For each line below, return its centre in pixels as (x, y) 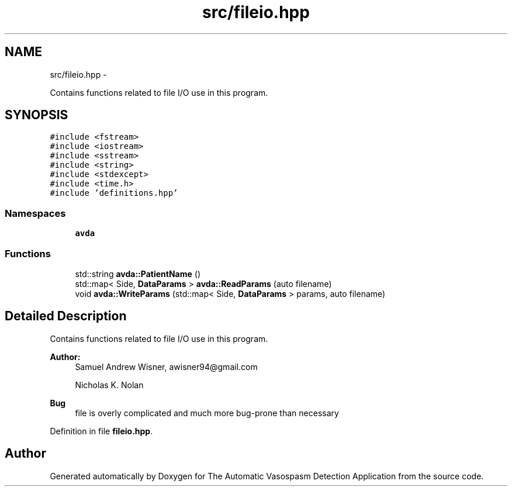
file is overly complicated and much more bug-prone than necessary (207, 413)
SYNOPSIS (37, 115)
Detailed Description (66, 316)
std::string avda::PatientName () (138, 274)
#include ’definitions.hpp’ (114, 193)
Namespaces (35, 213)
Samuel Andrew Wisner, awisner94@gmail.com (166, 366)
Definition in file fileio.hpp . (101, 431)
